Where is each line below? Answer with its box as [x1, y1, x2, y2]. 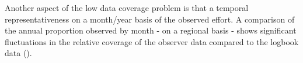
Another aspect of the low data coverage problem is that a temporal [5, 2, 249, 13]
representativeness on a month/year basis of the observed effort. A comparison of [5, 13, 295, 25]
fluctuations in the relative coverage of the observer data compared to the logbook [5, 35, 299, 47]
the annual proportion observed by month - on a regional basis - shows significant [5, 24, 297, 36]
